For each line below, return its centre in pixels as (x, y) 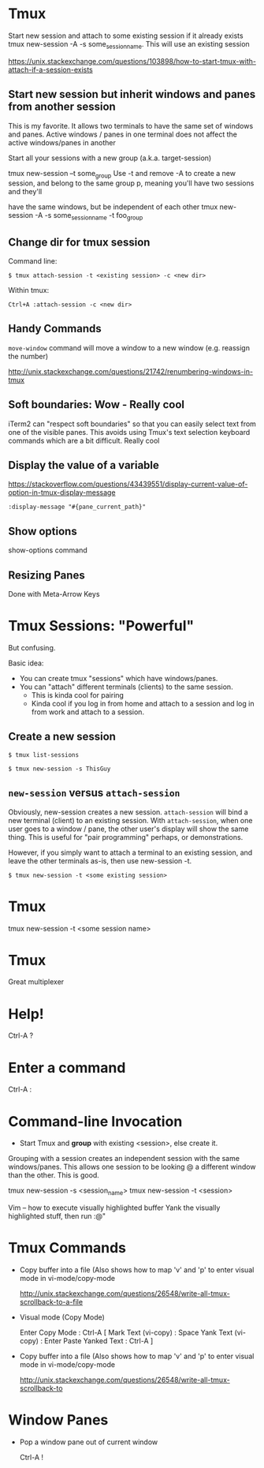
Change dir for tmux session (79, 242)
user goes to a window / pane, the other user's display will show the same (128, 829)
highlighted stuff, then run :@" (57, 1216)
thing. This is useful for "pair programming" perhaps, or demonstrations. (126, 837)
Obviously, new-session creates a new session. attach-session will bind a (128, 812)
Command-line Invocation (95, 1121)
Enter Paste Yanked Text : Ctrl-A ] (99, 1341)
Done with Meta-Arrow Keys (54, 594)
